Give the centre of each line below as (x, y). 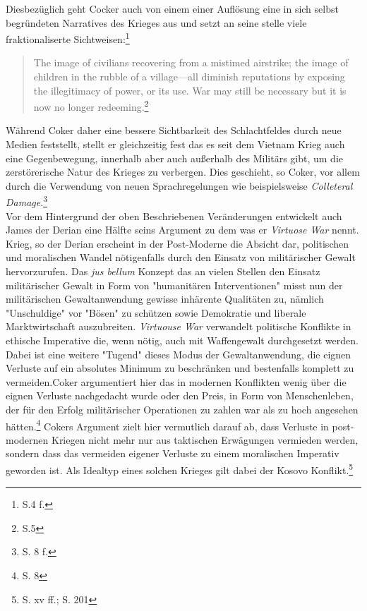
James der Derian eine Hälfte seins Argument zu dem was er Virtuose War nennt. (182, 230)
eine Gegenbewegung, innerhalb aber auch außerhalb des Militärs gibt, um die (175, 158)
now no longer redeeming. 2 (91, 105)
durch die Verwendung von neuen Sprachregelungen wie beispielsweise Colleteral (179, 185)
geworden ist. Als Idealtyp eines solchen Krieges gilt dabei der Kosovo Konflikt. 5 (180, 469)
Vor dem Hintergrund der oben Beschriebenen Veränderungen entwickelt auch (174, 216)
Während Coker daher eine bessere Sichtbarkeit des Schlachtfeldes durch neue (174, 130)
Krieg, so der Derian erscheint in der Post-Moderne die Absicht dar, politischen (177, 243)
